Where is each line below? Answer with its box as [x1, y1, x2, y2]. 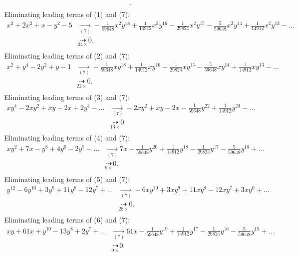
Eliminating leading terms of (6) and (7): [4, 214, 130, 225]
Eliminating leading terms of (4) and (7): [4, 132, 130, 143]
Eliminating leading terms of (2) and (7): [4, 50, 130, 60]
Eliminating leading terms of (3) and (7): [4, 91, 130, 102]
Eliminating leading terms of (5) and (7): [4, 174, 130, 184]
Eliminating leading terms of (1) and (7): [4, 9, 130, 19]
